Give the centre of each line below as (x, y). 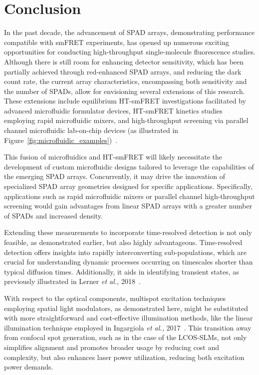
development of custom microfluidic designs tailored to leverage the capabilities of (129, 166)
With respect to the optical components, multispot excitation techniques (115, 298)
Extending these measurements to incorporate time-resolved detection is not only (128, 232)
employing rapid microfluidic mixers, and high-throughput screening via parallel (126, 120)
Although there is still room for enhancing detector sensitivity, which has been (124, 61)
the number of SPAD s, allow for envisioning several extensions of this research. (125, 91)
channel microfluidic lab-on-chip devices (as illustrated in (91, 130)
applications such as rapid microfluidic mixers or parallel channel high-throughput (129, 196)
